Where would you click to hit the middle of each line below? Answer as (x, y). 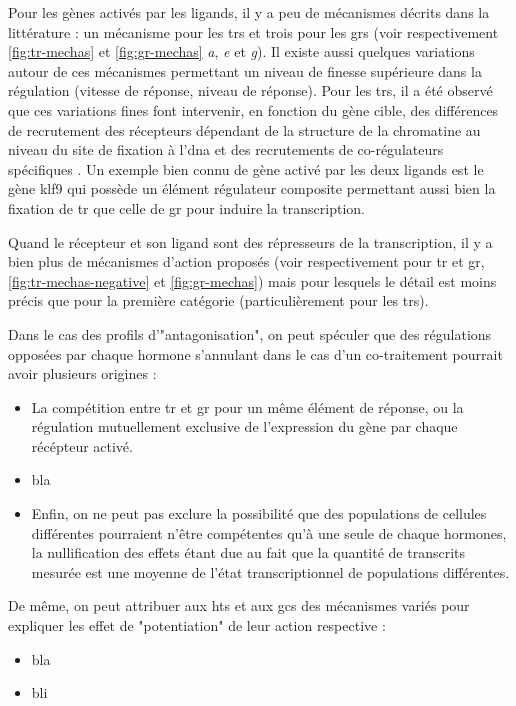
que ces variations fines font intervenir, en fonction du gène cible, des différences (253, 109)
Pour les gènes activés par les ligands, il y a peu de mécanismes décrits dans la (249, 12)
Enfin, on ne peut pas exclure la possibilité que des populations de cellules (259, 513)
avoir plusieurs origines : (82, 373)
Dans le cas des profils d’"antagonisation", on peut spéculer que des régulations (250, 333)
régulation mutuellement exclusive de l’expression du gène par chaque (244, 426)
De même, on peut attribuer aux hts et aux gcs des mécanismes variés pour (239, 605)
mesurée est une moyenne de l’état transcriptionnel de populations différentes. (270, 571)
